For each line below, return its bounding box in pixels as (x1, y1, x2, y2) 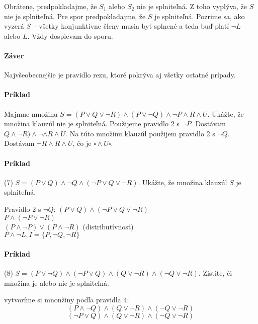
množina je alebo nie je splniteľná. (4, 277, 109, 288)
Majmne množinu (4, 108, 58, 119)
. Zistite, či (198, 267, 232, 278)
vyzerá (4, 21, 24, 31)
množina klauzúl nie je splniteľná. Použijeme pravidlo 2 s (4, 118, 180, 129)
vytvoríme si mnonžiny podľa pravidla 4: (4, 294, 129, 305)
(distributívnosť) (82, 221, 134, 231)
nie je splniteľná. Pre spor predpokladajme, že (4, 11, 146, 21)
